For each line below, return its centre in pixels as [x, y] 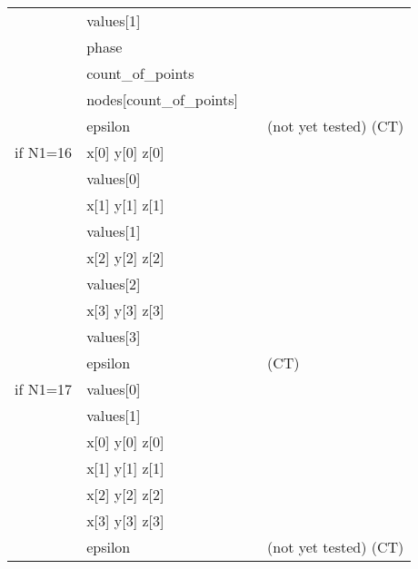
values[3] [114, 336]
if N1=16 [44, 152]
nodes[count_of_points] [163, 99]
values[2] [114, 284]
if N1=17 [44, 389]
